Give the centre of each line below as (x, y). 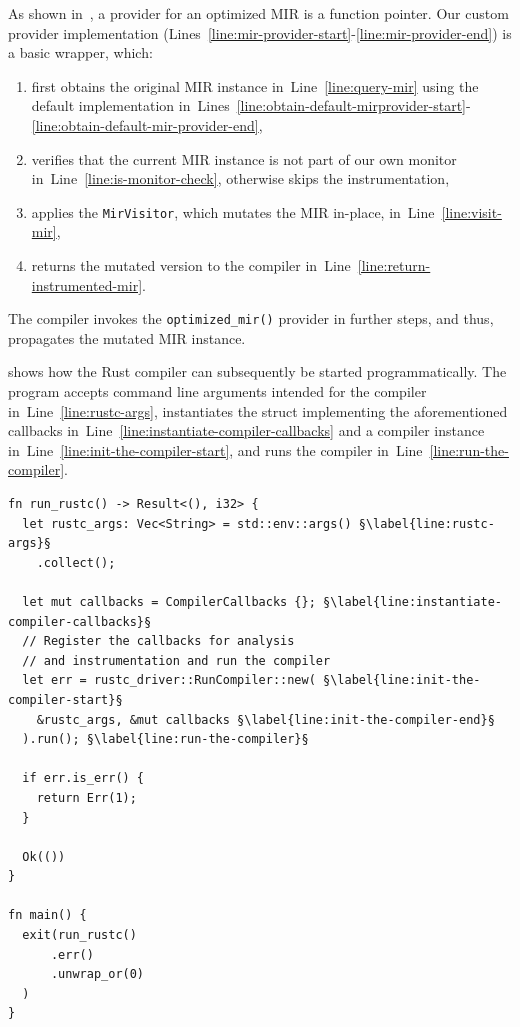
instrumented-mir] (87, 284)
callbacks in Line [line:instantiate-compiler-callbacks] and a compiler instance (246, 430)
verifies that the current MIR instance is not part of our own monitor (244, 158)
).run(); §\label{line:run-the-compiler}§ (165, 739)
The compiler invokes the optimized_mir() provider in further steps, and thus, (251, 318)
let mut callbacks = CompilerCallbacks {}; (169, 601)
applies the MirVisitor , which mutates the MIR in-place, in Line (233, 211)
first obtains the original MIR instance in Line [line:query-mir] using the (255, 85)
